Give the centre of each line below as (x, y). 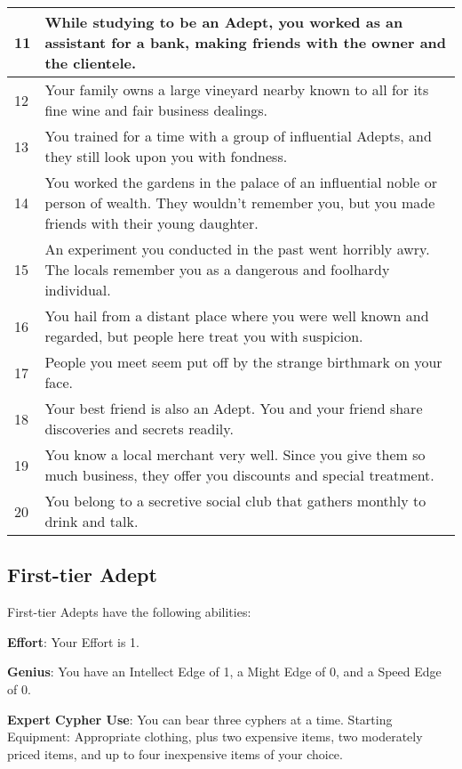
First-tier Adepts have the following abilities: (129, 612)
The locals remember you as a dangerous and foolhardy (217, 269)
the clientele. (91, 63)
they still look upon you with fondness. (166, 156)
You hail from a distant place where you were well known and (237, 316)
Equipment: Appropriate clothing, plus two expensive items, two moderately (215, 737)
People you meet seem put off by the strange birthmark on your (243, 362)
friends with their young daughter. (151, 223)
